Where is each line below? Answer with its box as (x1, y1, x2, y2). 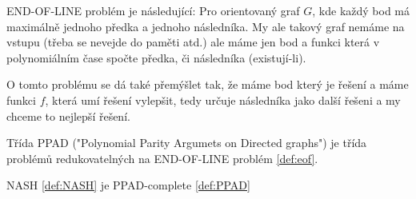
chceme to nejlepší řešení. (6, 107, 130, 124)
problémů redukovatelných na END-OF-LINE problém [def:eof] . (6, 149, 318, 166)
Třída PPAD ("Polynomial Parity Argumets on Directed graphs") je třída (6, 134, 367, 151)
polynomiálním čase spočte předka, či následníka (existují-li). (6, 49, 306, 66)
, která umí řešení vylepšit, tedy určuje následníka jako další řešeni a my (45, 91, 401, 108)
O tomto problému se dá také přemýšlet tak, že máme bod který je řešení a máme (6, 76, 409, 93)
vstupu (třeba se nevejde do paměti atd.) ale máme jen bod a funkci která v (6, 34, 380, 50)
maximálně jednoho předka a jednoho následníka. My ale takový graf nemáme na (6, 18, 405, 34)
